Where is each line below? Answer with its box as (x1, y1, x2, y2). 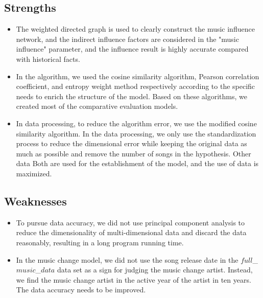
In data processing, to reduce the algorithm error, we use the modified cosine (16, 118, 257, 128)
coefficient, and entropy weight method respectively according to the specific (16, 81, 255, 91)
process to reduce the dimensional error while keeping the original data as (16, 138, 247, 149)
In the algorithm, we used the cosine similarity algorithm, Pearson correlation (16, 71, 259, 81)
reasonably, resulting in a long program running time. (16, 237, 184, 247)
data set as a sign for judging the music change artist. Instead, (57, 264, 253, 275)
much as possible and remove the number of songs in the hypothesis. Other (16, 148, 251, 158)
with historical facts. (16, 53, 80, 64)
